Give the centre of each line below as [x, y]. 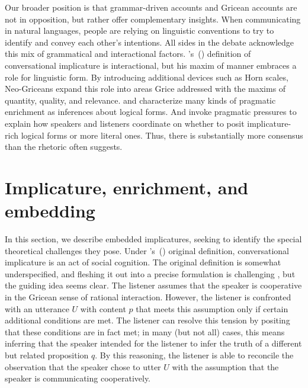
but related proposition [47, 355]
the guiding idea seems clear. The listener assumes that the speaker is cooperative [153, 285]
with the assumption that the [225, 366]
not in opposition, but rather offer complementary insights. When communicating [153, 19]
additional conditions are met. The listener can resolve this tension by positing [147, 320]
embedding [50, 211]
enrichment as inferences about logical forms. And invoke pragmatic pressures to [151, 112]
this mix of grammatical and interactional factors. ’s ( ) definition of [128, 54]
